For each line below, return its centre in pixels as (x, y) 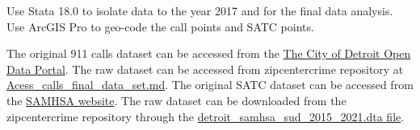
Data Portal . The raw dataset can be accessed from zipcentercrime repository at (205, 69)
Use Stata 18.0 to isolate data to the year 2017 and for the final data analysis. (200, 10)
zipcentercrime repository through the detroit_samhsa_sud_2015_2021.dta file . (206, 116)
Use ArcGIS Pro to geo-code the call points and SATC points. (160, 26)
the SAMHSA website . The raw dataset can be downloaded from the (176, 100)
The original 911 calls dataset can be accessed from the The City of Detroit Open (209, 53)
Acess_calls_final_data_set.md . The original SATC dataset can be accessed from (210, 85)
